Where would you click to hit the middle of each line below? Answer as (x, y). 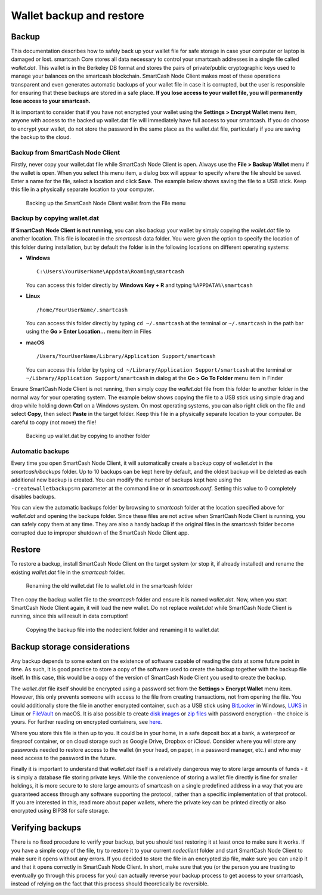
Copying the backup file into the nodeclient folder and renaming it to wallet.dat (123, 629)
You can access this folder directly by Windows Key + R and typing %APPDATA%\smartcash (140, 285)
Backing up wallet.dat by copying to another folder (88, 436)
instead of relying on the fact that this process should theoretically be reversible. (110, 884)
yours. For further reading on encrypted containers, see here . (86, 722)
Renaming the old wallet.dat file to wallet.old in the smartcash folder (109, 586)
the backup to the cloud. (41, 137)
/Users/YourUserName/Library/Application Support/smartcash (126, 356)
